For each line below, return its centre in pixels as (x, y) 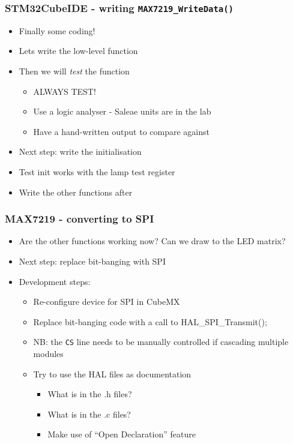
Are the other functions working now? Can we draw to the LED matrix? (152, 241)
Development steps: (55, 281)
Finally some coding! (57, 30)
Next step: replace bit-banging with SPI (92, 261)
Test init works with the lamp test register (97, 171)
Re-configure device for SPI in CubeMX (107, 301)
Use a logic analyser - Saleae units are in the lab (122, 111)
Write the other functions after (76, 192)
